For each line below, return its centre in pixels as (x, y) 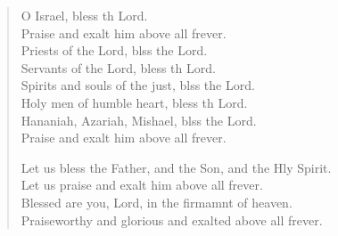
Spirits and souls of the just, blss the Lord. (138, 85)
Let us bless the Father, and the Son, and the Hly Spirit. (176, 167)
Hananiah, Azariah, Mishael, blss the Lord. (139, 120)
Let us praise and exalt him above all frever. (142, 185)
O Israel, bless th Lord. (84, 15)
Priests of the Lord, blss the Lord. (114, 50)
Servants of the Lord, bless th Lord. (118, 67)
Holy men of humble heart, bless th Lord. (134, 102)
